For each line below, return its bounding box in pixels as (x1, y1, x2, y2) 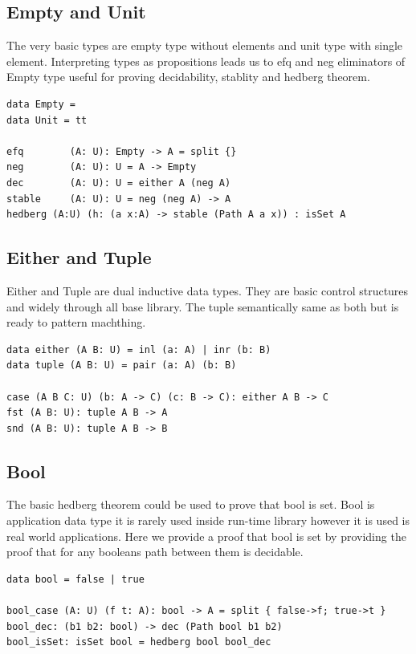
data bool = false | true (6, 573, 145, 585)
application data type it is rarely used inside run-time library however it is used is (6, 512, 410, 529)
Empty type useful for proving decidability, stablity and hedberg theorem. (6, 68, 370, 85)
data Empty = (6, 98, 75, 110)
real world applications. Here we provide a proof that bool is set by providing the (6, 527, 406, 544)
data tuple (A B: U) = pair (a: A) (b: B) (6, 359, 237, 372)
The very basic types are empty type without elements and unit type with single (6, 37, 403, 54)
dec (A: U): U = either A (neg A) (6, 177, 231, 189)
